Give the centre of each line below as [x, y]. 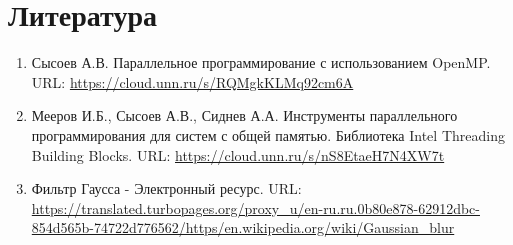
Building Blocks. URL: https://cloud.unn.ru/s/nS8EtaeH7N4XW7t [238, 154]
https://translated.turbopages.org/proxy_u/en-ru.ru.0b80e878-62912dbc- [255, 207]
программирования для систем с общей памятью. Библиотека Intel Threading [268, 134]
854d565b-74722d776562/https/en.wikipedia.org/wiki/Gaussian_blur [243, 227]
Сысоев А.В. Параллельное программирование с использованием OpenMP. [261, 62]
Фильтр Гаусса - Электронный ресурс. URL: [166, 188]
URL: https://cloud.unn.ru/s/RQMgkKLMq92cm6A [192, 81]
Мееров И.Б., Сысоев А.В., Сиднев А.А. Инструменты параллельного [244, 115]
